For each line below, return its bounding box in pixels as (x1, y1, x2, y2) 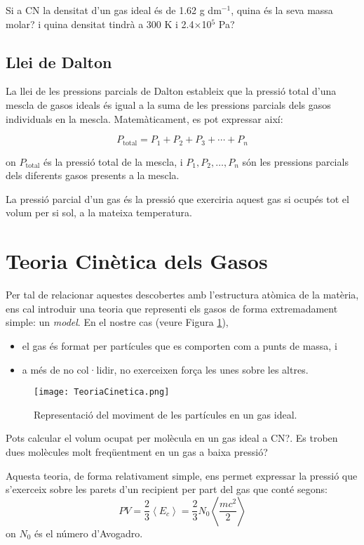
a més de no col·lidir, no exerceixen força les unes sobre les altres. (22, 362, 309, 376)
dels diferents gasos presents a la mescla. (6, 168, 180, 183)
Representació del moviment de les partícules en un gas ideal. (34, 407, 297, 421)
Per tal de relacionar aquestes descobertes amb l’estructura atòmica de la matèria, (6, 287, 359, 302)
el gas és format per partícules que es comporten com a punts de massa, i (22, 338, 337, 353)
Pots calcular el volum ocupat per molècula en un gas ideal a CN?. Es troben (6, 431, 338, 445)
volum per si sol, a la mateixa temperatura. (6, 205, 192, 220)
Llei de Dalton (6, 51, 112, 72)
